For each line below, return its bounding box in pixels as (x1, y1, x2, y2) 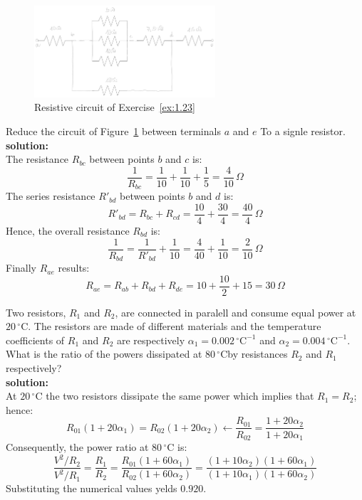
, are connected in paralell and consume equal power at (115, 304, 356, 319)
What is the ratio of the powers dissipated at (6, 346, 202, 361)
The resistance (6, 151, 69, 166)
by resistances (227, 346, 288, 361)
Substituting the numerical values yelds (6, 481, 177, 496)
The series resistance (6, 188, 95, 203)
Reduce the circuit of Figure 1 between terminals (6, 123, 221, 138)
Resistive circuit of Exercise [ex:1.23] (34, 100, 195, 115)
